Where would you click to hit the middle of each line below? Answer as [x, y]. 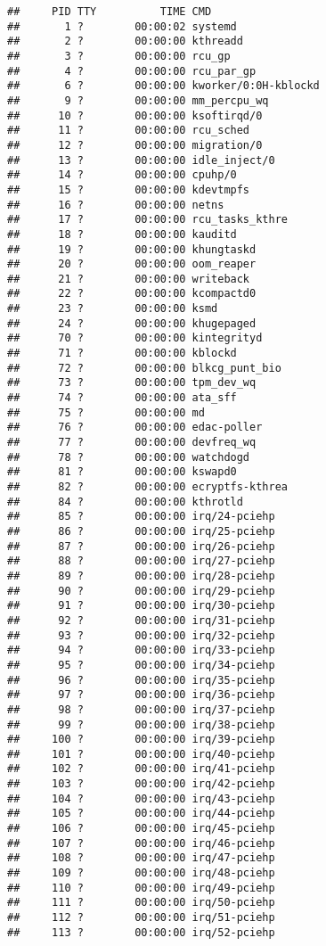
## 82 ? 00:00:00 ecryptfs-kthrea [147, 487]
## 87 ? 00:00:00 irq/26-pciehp [141, 546]
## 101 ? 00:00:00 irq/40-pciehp [141, 754]
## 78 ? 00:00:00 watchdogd [129, 457]
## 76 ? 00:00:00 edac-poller [135, 428]
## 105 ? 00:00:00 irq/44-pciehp [141, 814]
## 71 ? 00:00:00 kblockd [122, 354]
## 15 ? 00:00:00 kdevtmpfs [129, 189]
